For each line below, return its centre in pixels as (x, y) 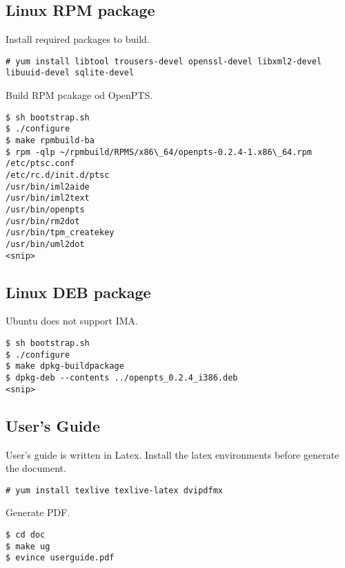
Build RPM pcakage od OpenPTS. (79, 95)
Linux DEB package (78, 292)
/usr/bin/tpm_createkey (60, 233)
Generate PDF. (38, 512)
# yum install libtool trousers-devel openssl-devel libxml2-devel (164, 61)
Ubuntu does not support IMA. (72, 321)
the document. (36, 468)
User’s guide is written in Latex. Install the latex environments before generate (172, 454)
